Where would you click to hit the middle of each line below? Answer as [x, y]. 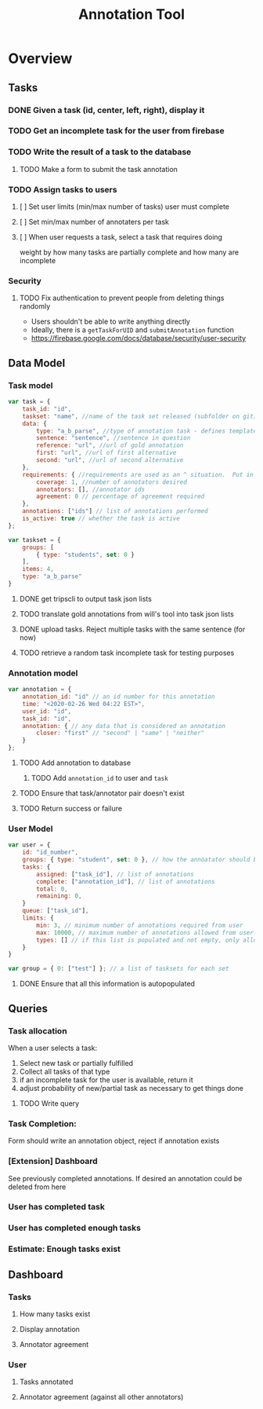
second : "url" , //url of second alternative [110, 460]
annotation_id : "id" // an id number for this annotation [119, 697]
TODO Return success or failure [71, 809]
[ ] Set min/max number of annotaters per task [94, 222]
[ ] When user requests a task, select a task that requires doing [121, 237]
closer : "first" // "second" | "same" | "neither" [121, 733]
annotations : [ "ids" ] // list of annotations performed [115, 511]
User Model [31, 829]
